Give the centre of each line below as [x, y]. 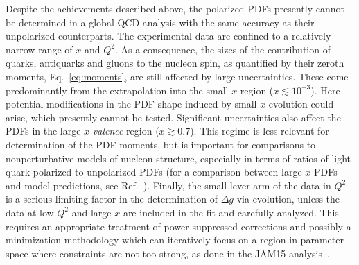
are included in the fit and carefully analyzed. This [231, 212]
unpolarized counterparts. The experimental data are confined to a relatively [168, 36]
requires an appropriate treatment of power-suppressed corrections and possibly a [178, 226]
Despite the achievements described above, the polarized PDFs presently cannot [175, 8]
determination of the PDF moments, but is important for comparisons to [161, 144]
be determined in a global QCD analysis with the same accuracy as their [160, 22]
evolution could [301, 104]
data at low [30, 212]
